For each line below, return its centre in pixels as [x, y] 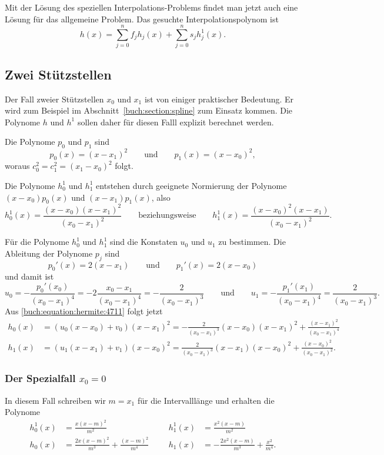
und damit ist [29, 276]
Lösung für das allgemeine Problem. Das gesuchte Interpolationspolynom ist [142, 19]
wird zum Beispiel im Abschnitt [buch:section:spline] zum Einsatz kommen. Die [149, 110]
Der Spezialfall [40, 378]
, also [161, 197]
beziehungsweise [167, 216]
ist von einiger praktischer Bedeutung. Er [219, 99]
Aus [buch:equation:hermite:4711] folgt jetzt [84, 311]
